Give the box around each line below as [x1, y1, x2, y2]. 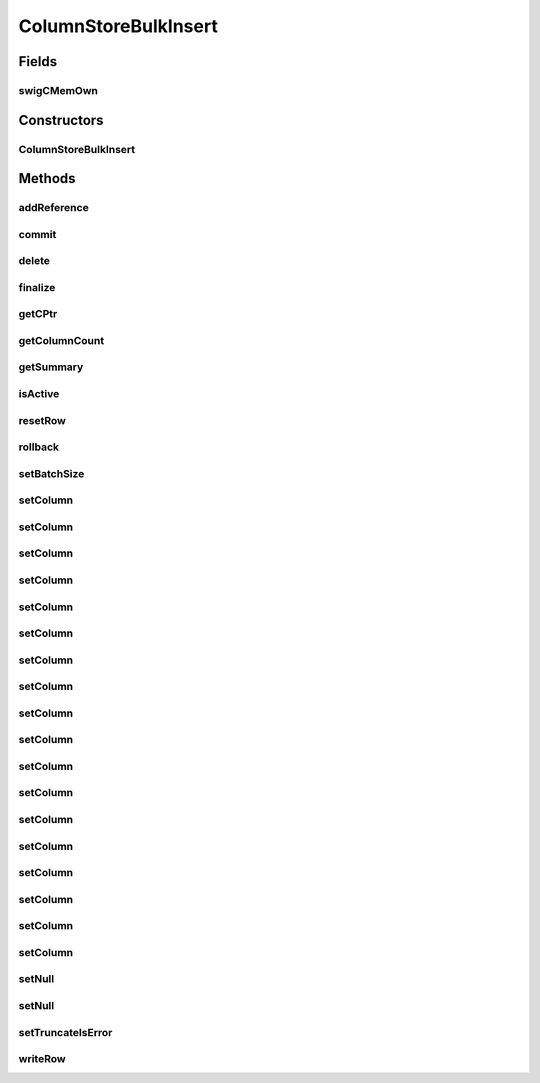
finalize [18, 280, 56, 294]
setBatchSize [18, 466, 85, 480]
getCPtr [18, 307, 58, 321]
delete [18, 254, 50, 268]
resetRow [18, 413, 67, 427]
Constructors [18, 111, 104, 129]
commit [18, 227, 57, 241]
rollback [18, 440, 60, 454]
